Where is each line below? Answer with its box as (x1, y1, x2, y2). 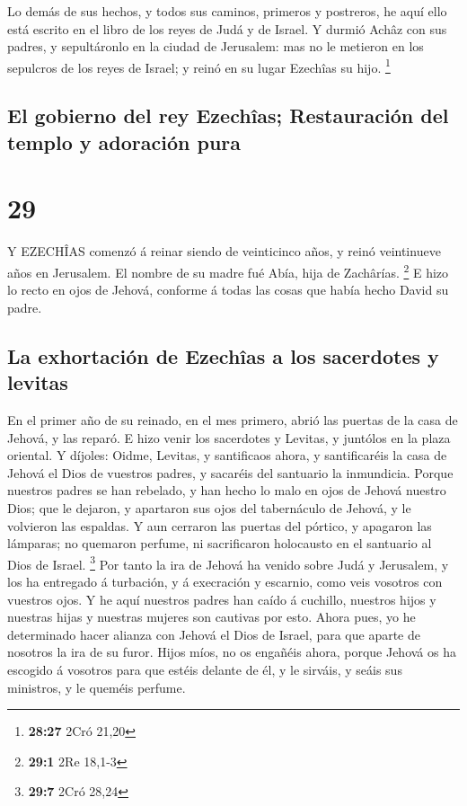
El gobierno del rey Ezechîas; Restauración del (7, 102, 449, 129)
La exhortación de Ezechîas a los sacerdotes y (7, 341, 439, 369)
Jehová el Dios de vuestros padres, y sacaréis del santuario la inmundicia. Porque (7, 463, 454, 482)
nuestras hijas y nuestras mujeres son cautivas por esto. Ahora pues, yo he (7, 607, 416, 626)
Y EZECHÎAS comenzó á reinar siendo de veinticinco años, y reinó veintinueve (7, 242, 441, 261)
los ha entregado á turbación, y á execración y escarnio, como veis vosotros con (7, 571, 443, 590)
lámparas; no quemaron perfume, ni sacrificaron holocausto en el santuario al (7, 534, 432, 553)
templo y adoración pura (7, 128, 242, 155)
